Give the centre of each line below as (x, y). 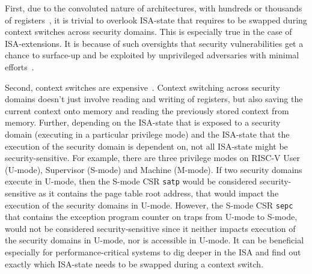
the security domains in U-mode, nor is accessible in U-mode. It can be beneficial (154, 240)
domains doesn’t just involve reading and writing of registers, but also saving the (154, 99)
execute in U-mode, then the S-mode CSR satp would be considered (131, 181)
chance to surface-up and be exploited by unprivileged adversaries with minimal (152, 55)
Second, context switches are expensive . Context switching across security (142, 87)
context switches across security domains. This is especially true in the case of (148, 32)
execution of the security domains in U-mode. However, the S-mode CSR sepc (149, 205)
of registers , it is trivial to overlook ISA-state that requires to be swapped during (156, 20)
